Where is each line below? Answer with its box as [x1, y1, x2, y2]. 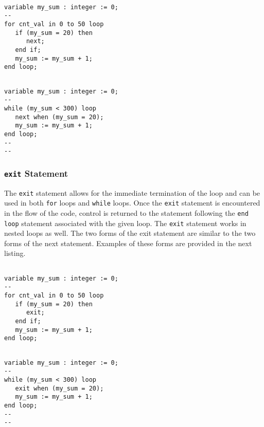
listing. [4, 248, 26, 258]
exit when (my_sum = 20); [15, 384, 104, 392]
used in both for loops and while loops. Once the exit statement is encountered [4, 197, 260, 208]
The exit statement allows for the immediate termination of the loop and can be [4, 187, 260, 198]
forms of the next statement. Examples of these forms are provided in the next [4, 237, 252, 248]
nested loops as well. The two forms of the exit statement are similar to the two [4, 228, 256, 238]
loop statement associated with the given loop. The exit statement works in [4, 217, 247, 228]
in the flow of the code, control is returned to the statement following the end [4, 207, 249, 218]
